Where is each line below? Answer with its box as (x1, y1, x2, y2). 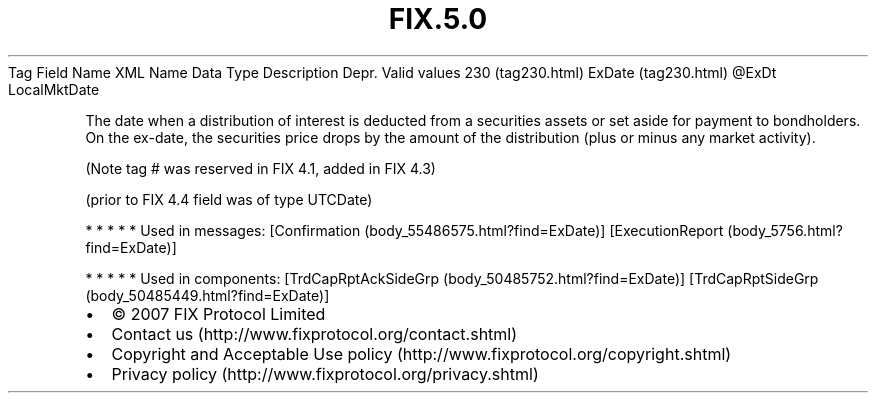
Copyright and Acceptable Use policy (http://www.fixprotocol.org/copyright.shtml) (111, 343, 732, 364)
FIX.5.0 (388, 2, 488, 36)
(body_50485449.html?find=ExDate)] (85, 286, 330, 304)
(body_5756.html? (727, 221, 843, 239)
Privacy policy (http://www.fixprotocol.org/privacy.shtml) (111, 363, 539, 384)
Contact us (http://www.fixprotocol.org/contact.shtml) (111, 323, 518, 344)
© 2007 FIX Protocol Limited (111, 303, 326, 324)
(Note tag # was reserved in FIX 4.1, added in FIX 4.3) (85, 159, 436, 177)
